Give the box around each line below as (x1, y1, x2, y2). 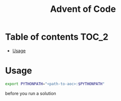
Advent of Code (50, 3, 116, 15)
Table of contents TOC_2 (5, 31, 109, 43)
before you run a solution (5, 90, 56, 96)
